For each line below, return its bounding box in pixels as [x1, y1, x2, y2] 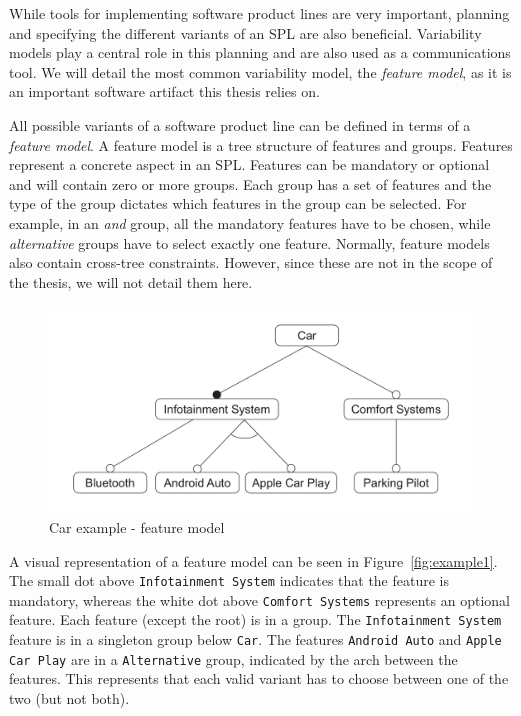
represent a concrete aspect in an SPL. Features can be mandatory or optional [9, 154, 490, 175]
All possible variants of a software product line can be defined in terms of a [9, 114, 471, 135]
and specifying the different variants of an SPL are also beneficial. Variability [9, 22, 482, 43]
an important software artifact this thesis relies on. [9, 81, 320, 102]
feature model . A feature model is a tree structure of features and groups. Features [9, 134, 513, 155]
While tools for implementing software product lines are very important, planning [9, 3, 510, 23]
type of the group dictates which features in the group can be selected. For [9, 193, 467, 214]
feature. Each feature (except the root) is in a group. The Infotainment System [9, 609, 502, 630]
